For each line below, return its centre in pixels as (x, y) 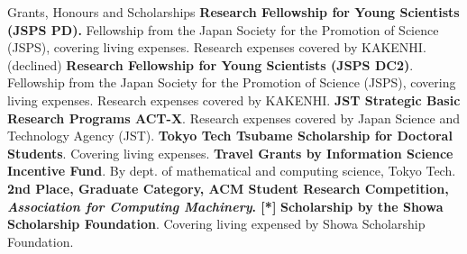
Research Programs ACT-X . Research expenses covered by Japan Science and (233, 118)
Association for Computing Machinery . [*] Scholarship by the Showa (225, 206)
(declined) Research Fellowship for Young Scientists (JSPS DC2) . (211, 64)
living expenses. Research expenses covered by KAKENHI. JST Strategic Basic (234, 100)
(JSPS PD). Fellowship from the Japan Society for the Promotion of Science (223, 29)
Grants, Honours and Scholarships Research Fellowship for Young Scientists (233, 12)
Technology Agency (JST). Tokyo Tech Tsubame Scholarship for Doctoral (230, 136)
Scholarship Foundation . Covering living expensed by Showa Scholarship (216, 224)
